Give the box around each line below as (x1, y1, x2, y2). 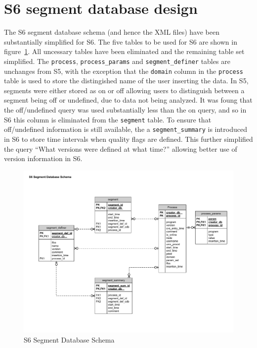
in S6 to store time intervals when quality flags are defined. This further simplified (4, 133, 253, 144)
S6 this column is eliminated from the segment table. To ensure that (4, 114, 212, 124)
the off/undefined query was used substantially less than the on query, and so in (4, 105, 247, 115)
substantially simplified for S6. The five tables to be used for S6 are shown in (4, 36, 237, 47)
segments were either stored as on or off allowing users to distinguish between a (4, 85, 245, 95)
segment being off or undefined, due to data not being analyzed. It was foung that (4, 95, 253, 105)
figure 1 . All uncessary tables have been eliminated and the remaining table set (4, 46, 245, 57)
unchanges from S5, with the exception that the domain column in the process (4, 65, 244, 76)
